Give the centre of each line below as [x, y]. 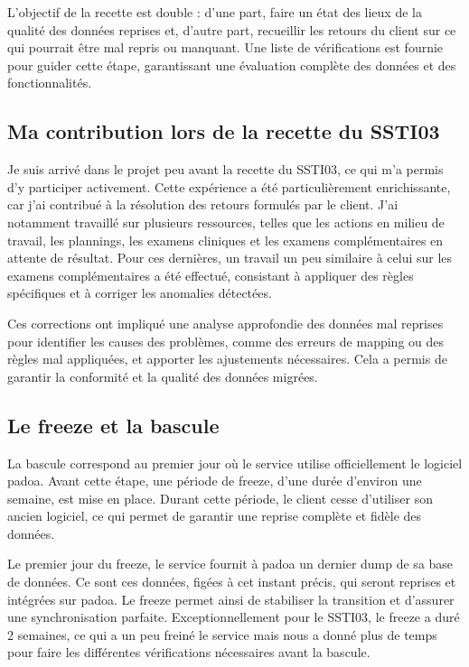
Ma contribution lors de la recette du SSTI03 [224, 131]
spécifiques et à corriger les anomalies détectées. [140, 293]
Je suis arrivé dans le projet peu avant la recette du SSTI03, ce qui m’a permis [225, 169]
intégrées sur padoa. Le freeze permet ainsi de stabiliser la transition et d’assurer [231, 599]
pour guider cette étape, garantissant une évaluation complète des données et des [232, 65]
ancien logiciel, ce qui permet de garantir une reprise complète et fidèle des [215, 516]
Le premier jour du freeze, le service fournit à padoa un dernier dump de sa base [230, 564]
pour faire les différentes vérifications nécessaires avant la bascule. [189, 652]
